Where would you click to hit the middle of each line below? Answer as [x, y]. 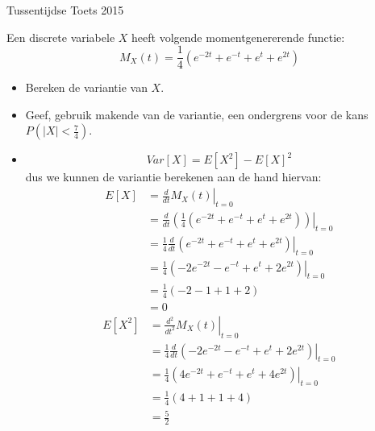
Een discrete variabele [61, 37]
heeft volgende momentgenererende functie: [238, 37]
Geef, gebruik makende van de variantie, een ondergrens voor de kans [197, 114]
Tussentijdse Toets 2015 [65, 10]
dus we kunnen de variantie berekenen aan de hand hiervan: [173, 177]
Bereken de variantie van [86, 87]
